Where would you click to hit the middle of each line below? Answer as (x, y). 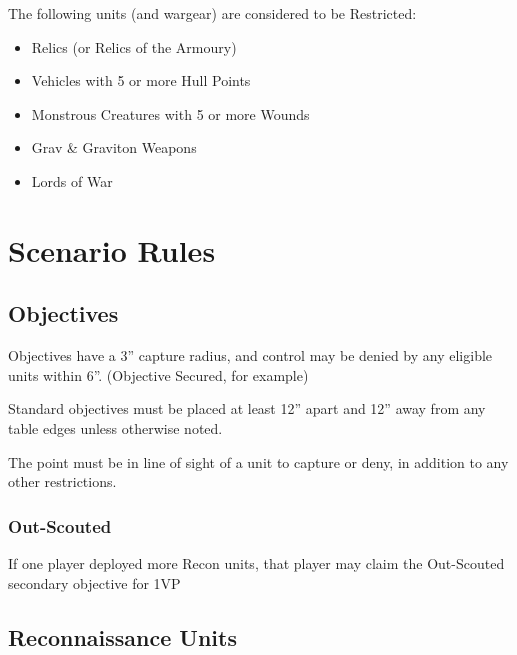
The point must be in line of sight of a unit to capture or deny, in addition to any (258, 461)
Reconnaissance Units (122, 636)
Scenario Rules (112, 249)
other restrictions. (62, 481)
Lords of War (72, 180)
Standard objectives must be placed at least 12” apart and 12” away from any (247, 408)
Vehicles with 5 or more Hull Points (141, 80)
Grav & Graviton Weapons (114, 147)
